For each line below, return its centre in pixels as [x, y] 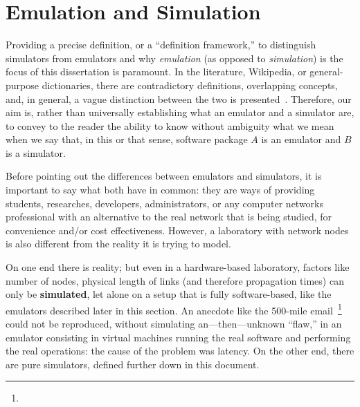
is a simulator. [36, 152]
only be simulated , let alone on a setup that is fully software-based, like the [169, 294]
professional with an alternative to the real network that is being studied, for [169, 217]
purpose [22, 85]
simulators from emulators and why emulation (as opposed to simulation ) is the [174, 58]
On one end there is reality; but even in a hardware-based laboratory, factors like [178, 267]
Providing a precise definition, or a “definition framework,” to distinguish [161, 45]
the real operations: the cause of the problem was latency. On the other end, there [180, 351]
